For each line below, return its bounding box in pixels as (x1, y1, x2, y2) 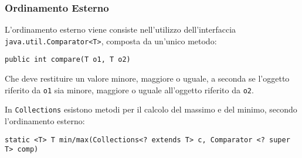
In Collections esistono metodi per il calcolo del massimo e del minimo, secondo (5, 103, 297, 115)
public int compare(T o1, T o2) (5, 55, 131, 64)
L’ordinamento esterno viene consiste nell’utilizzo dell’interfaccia (5, 23, 236, 36)
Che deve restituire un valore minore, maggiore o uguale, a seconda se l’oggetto (5, 72, 290, 85)
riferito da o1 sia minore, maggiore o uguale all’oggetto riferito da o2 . (5, 83, 254, 96)
